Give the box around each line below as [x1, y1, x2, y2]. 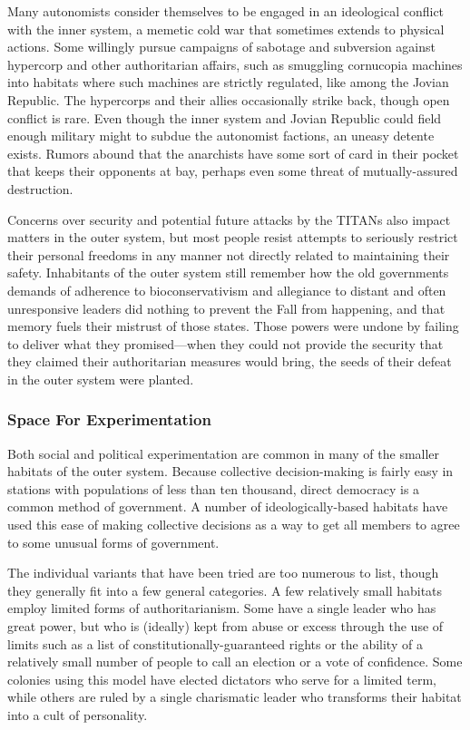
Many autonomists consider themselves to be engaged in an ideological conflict [7, 2, 445, 20]
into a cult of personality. [7, 706, 148, 724]
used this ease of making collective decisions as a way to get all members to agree [7, 515, 460, 534]
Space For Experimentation [7, 408, 211, 431]
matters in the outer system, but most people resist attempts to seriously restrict [7, 228, 458, 247]
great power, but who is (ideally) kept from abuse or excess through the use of [7, 617, 444, 636]
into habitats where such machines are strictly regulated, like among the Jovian [7, 73, 449, 92]
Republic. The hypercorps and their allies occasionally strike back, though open [7, 90, 450, 109]
